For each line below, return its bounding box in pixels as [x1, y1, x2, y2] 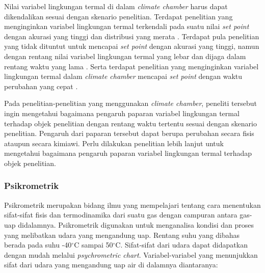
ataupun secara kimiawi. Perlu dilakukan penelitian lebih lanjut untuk [4, 138, 224, 148]
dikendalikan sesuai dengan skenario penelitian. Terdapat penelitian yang [4, 11, 233, 21]
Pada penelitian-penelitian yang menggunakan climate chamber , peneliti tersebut [4, 98, 257, 108]
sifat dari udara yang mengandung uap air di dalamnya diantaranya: [4, 259, 218, 270]
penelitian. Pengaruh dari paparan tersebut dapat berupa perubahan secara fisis [4, 128, 254, 139]
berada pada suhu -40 [4, 239, 72, 250]
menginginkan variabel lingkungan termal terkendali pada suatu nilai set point [4, 21, 249, 32]
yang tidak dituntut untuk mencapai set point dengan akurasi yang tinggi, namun [4, 41, 259, 51]
